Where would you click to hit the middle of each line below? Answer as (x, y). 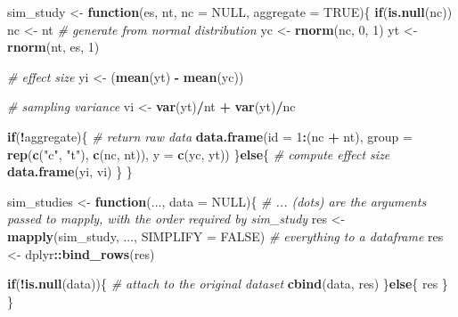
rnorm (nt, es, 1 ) (53, 47)
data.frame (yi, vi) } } (70, 171)
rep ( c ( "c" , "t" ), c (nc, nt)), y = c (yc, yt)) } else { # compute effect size (199, 154)
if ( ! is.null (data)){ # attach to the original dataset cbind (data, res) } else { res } (228, 284)
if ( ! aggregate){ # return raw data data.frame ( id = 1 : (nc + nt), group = (210, 136)
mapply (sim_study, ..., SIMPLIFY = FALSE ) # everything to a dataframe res (225, 236)
